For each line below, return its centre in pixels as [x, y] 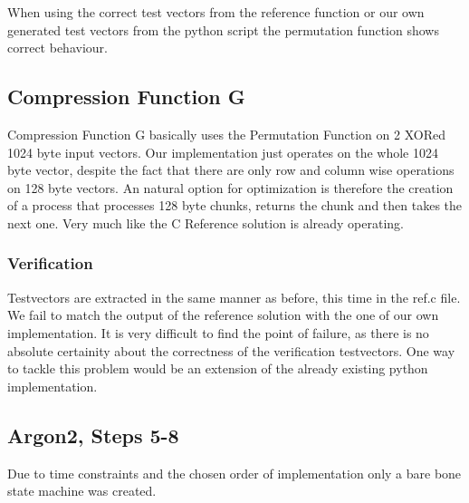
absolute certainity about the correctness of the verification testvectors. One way [231, 350]
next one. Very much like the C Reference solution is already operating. [206, 222]
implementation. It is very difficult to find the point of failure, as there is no [218, 332]
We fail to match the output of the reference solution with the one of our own [223, 315]
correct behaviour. [57, 48]
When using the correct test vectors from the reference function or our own [216, 12]
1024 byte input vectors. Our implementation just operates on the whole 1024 [223, 152]
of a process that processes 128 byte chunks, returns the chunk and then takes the [235, 205]
